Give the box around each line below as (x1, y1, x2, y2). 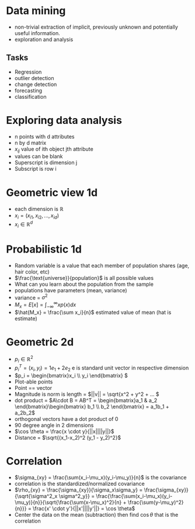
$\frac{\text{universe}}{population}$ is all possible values (14, 274, 154, 281)
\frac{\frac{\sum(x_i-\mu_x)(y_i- (96, 492, 173, 499)
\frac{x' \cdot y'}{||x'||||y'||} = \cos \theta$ (33, 504, 135, 512)
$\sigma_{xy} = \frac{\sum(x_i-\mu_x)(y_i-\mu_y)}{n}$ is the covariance (14, 473, 187, 480)
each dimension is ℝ (14, 206, 64, 213)
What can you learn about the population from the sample (14, 281, 154, 288)
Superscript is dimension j (14, 159, 78, 166)
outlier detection (14, 74, 54, 81)
